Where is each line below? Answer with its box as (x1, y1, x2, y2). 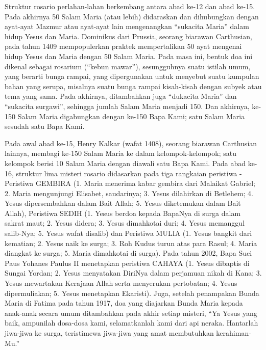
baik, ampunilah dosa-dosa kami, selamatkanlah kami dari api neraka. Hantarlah (5, 317, 258, 328)
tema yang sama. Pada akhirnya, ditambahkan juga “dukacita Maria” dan (5, 91, 237, 101)
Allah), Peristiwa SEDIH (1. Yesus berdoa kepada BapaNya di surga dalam (5, 207, 241, 218)
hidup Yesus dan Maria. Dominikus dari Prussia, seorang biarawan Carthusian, (5, 31, 253, 41)
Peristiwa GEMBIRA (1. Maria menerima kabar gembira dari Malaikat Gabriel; (5, 178, 255, 189)
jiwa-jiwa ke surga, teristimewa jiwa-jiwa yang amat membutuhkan (5, 328, 214, 338)
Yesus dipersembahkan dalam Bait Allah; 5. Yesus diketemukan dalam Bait (5, 198, 241, 208)
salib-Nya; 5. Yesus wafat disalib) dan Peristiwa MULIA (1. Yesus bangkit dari (5, 228, 252, 238)
